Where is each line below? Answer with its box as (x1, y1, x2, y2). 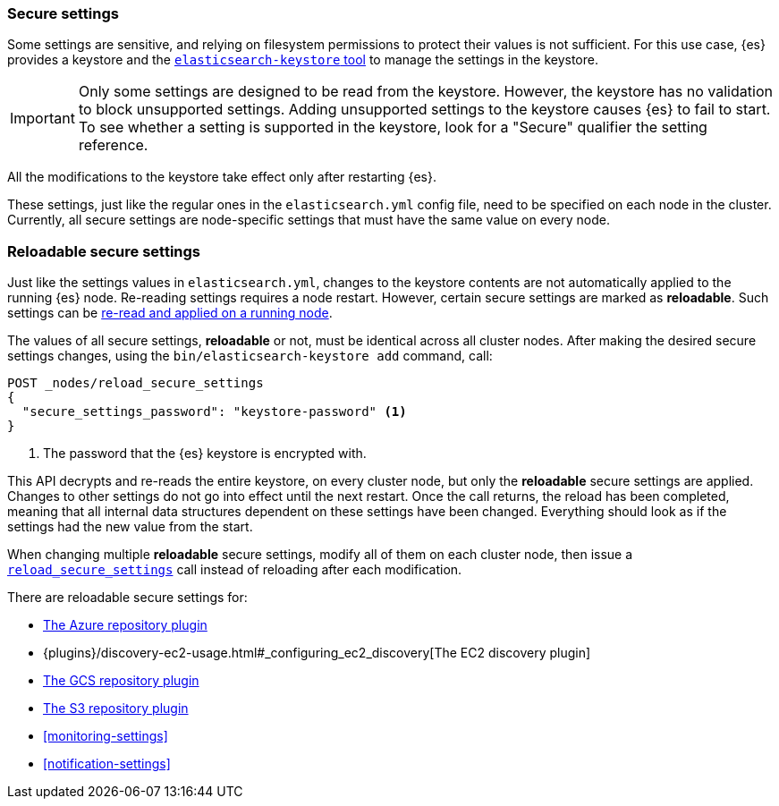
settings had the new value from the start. (7, 519, 253, 535)
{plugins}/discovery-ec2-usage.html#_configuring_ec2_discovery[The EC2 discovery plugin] (43, 645, 591, 661)
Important (10, 109, 75, 128)
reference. (78, 136, 148, 155)
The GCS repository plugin (43, 673, 199, 689)
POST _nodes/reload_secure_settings (7, 376, 264, 391)
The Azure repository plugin (43, 617, 207, 633)
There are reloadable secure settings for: (7, 590, 248, 606)
